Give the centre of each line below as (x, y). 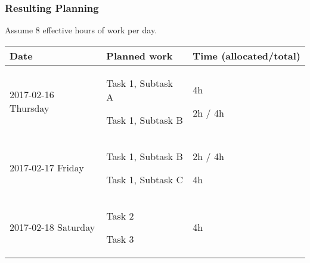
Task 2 (120, 215)
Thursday (30, 108)
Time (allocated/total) (247, 55)
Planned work (139, 55)
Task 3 (120, 239)
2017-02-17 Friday (47, 168)
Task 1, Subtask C (145, 179)
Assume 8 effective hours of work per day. (81, 30)
